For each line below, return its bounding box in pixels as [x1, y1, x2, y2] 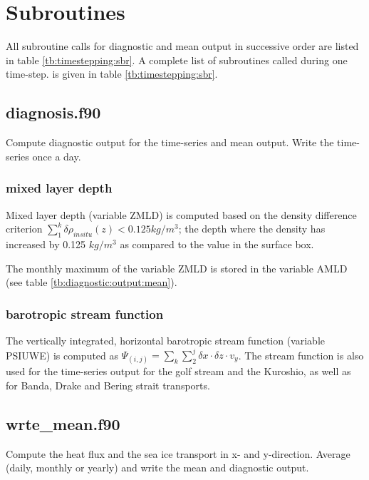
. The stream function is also [238, 347, 364, 362]
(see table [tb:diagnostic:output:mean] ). [6, 275, 177, 290]
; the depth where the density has [178, 221, 326, 236]
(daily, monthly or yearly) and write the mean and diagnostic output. [6, 460, 309, 475]
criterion [6, 221, 43, 236]
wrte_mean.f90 [6, 412, 120, 434]
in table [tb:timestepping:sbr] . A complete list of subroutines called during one [6, 52, 348, 67]
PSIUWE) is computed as [6, 347, 119, 362]
